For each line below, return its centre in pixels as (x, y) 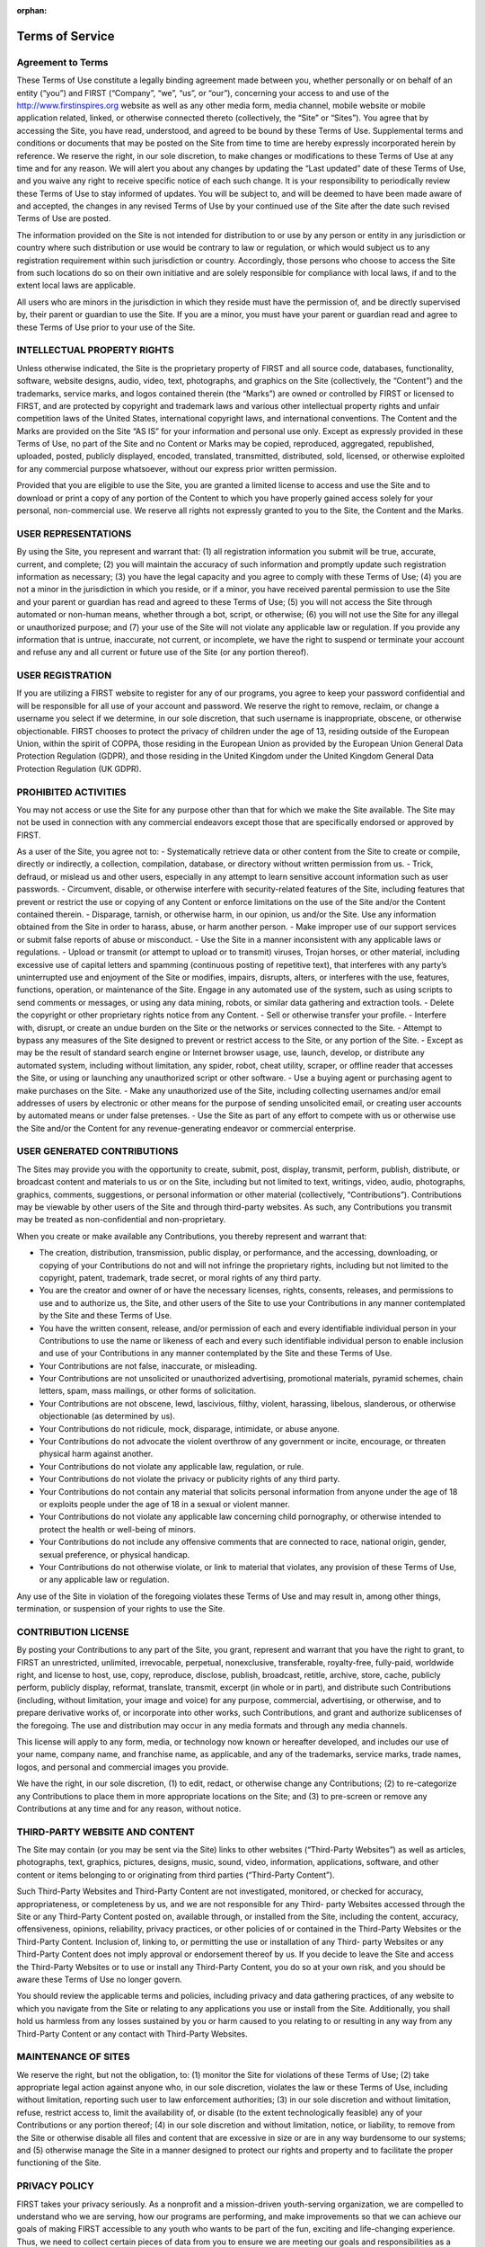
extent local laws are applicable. (76, 285)
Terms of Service (66, 36)
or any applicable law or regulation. (104, 1580)
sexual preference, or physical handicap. (115, 1554)
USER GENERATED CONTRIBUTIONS (97, 1151)
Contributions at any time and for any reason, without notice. (129, 1808)
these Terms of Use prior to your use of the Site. (106, 327)
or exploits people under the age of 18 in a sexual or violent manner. (165, 1504)
